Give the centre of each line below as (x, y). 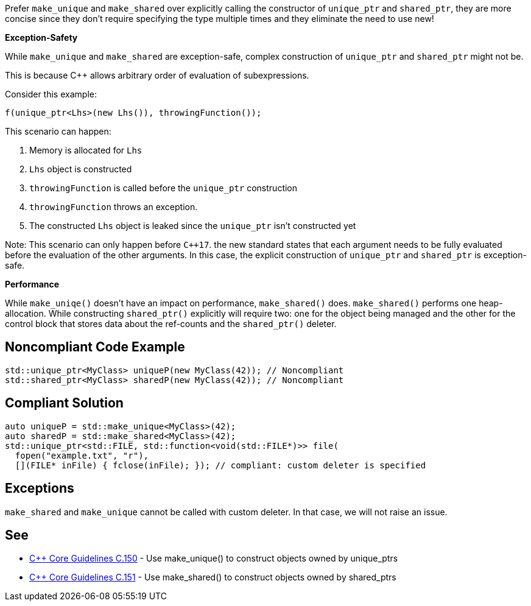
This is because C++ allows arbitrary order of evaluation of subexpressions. (157, 75)
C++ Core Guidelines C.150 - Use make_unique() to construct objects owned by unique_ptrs (214, 558)
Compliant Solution (64, 403)
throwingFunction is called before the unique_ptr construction (164, 188)
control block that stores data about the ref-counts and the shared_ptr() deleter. (171, 324)
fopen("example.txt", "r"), (82, 455)
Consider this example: (51, 94)
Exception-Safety (41, 37)
